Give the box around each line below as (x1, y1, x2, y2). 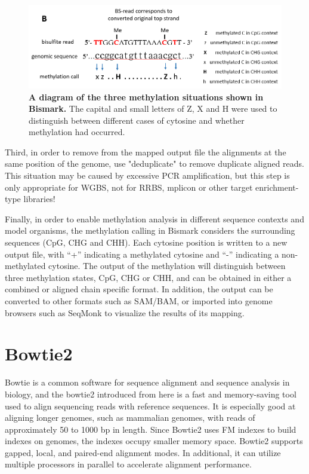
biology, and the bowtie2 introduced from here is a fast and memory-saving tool (5, 387, 296, 400)
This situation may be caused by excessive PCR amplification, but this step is (5, 169, 290, 182)
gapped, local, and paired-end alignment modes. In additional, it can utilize (5, 446, 281, 458)
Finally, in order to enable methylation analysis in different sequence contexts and (5, 212, 304, 225)
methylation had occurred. (29, 126, 125, 138)
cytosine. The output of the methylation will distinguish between (48, 259, 286, 272)
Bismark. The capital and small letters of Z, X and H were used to (29, 102, 277, 115)
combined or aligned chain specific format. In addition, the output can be (5, 283, 273, 295)
